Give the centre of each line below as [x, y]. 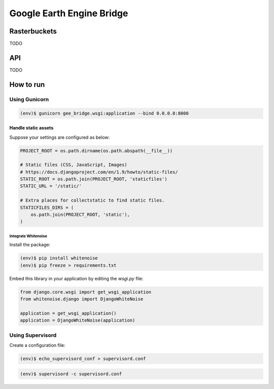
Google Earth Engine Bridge [69, 13]
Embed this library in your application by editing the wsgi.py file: [76, 278]
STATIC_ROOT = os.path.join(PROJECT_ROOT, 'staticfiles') [94, 179]
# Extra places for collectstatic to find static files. [92, 200]
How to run [27, 85]
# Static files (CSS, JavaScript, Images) [74, 165]
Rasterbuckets [33, 31]
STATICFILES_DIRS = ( [47, 207]
